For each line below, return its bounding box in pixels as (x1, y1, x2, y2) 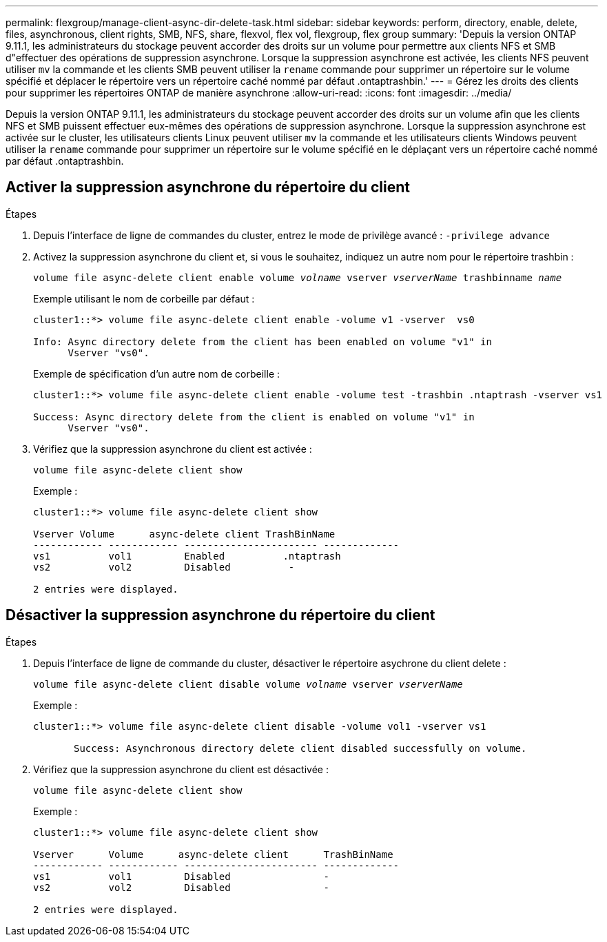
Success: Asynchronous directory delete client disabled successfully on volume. (74, 742, 527, 754)
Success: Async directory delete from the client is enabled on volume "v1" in (33, 411, 475, 422)
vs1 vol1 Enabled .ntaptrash (33, 550, 341, 562)
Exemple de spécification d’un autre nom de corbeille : (33, 367, 280, 380)
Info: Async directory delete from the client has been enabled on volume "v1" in (33, 336, 492, 347)
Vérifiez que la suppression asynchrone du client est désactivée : (33, 763, 329, 775)
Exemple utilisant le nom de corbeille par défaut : (33, 292, 255, 305)
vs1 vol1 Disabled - (33, 870, 329, 882)
